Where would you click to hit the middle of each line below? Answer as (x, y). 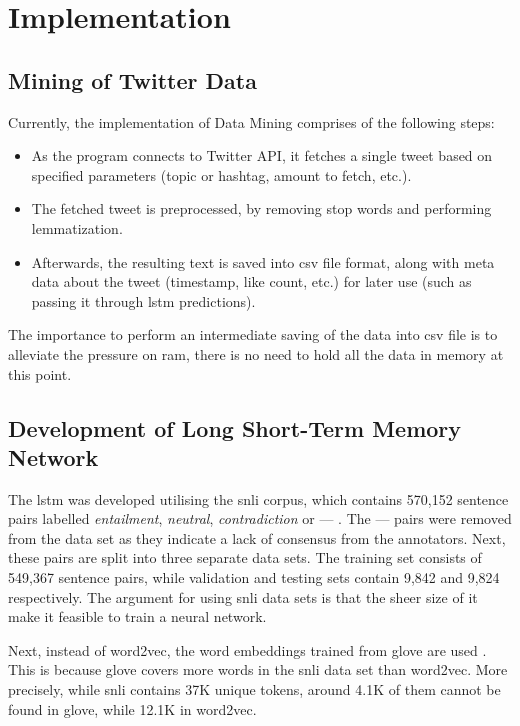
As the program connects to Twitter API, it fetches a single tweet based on (262, 155)
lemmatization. (77, 227)
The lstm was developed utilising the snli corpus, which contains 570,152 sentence (258, 498)
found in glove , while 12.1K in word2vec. (132, 708)
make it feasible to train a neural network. (137, 616)
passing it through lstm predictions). (143, 300)
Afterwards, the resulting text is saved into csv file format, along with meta (263, 261)
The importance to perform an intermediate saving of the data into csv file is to (253, 334)
